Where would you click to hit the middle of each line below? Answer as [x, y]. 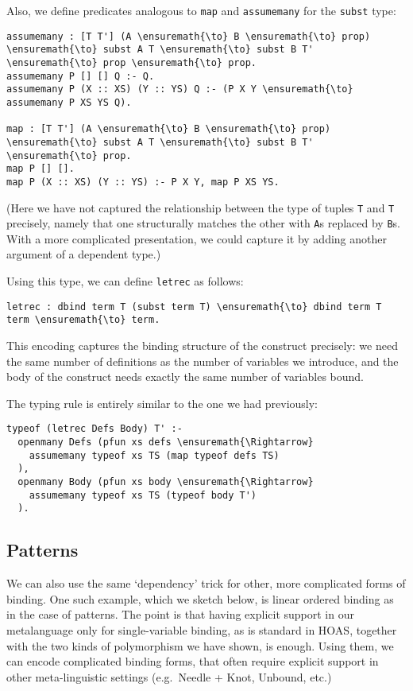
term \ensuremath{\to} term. [83, 320]
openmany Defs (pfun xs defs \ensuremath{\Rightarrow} [166, 443]
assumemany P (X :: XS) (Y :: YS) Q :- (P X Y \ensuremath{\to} [180, 89]
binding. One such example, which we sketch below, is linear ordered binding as [200, 598]
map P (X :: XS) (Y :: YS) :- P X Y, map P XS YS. [143, 182]
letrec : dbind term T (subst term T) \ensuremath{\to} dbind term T [194, 307]
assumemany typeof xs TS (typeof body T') [143, 495]
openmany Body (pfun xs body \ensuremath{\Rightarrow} [166, 482]
